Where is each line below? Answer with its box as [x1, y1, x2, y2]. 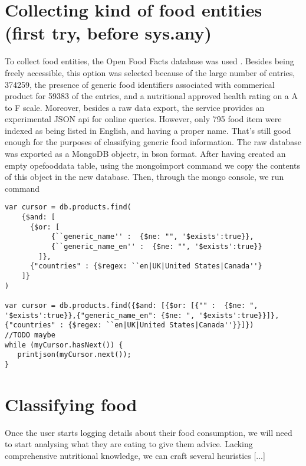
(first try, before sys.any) [5, 21, 212, 45]
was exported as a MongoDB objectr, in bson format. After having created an [5, 147, 286, 160]
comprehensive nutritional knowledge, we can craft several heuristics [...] [5, 449, 265, 461]
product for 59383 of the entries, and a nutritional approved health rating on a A [5, 90, 298, 102]
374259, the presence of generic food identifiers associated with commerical [5, 78, 275, 90]
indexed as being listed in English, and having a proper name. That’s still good [5, 124, 291, 136]
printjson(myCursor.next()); [17, 350, 131, 359]
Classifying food [5, 392, 137, 416]
